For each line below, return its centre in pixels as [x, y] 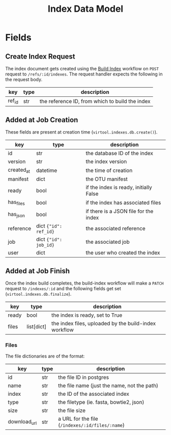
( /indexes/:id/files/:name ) [91, 425]
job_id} [45, 245]
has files [17, 202]
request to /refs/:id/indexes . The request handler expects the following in [84, 74]
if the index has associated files [123, 202]
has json [17, 214]
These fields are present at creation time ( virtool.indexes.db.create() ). [81, 132]
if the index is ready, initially [119, 188]
